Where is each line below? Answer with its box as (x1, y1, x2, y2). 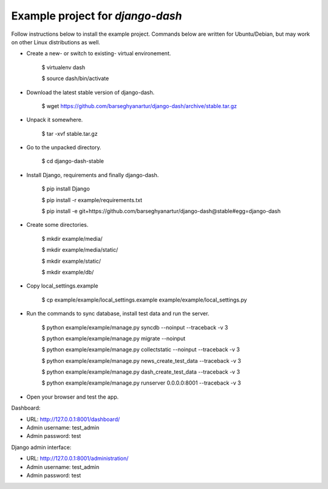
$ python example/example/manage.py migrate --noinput (41, 334, 186, 342)
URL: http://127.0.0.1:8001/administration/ (26, 455, 129, 462)
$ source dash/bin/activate (41, 75, 109, 82)
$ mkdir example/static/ (41, 257, 101, 265)
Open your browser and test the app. (26, 393, 119, 400)
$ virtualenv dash (41, 64, 85, 71)
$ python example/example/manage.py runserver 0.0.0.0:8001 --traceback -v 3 (41, 379, 241, 386)
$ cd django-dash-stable (41, 158, 104, 165)
